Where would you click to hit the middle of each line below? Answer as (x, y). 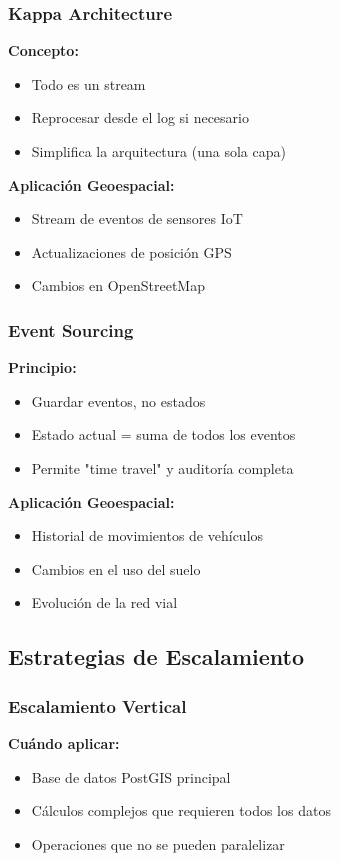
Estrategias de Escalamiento (156, 656)
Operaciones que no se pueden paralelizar (158, 843)
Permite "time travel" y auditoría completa (162, 467)
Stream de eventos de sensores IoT (137, 218)
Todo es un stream (88, 83)
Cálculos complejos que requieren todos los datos (181, 810)
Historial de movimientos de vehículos (147, 535)
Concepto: (43, 50)
